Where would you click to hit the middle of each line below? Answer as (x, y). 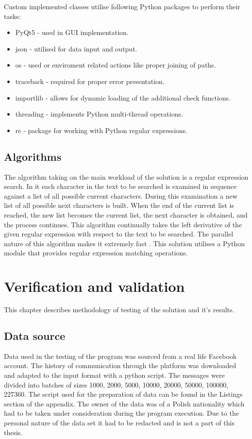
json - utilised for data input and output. (76, 48)
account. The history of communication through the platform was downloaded (120, 365)
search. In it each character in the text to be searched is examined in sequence (120, 186)
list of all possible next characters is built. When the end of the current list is (119, 205)
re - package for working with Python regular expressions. (101, 130)
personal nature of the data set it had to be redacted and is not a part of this (119, 422)
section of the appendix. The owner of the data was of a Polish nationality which (124, 403)
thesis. (13, 432)
